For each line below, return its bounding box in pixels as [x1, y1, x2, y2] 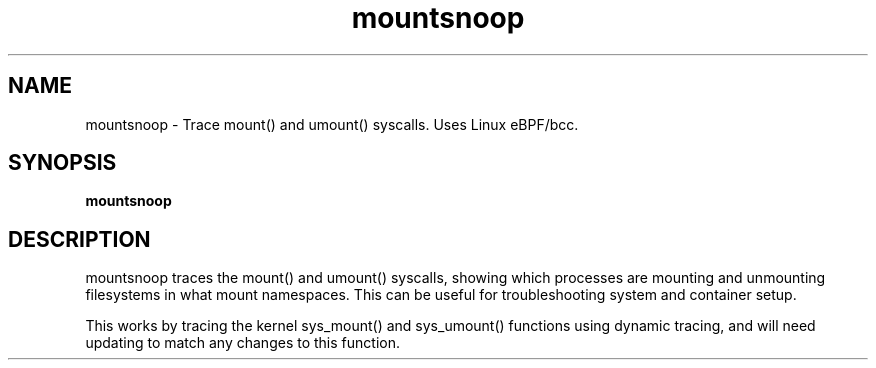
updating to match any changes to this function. [85, 334, 400, 352]
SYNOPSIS [8, 150, 117, 176]
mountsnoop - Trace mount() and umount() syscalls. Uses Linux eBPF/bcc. [85, 115, 579, 133]
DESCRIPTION [8, 226, 151, 252]
